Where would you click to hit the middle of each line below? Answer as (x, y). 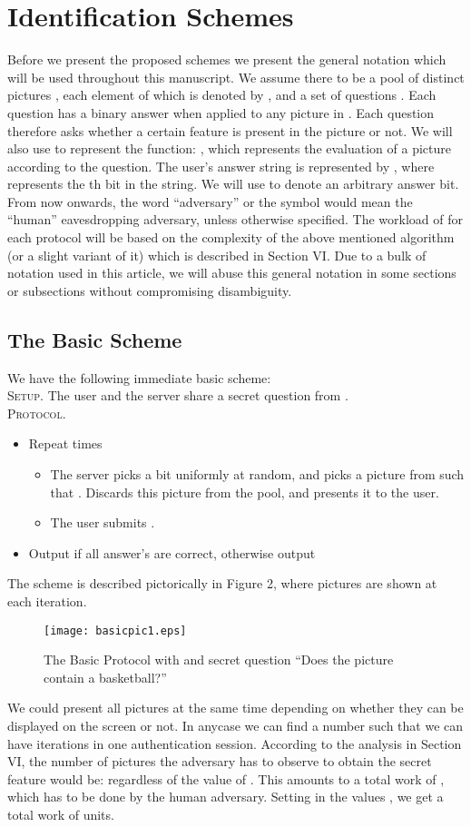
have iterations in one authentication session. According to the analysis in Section (235, 743)
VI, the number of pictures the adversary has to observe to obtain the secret (220, 761)
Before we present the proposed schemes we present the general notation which (227, 59)
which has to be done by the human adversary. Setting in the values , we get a (226, 797)
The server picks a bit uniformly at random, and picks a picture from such (257, 474)
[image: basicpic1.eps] (115, 630)
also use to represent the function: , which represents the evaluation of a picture (230, 148)
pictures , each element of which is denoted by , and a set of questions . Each (222, 95)
